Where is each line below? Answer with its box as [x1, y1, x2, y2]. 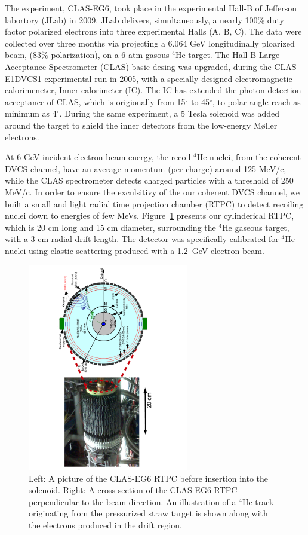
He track [242, 495, 274, 508]
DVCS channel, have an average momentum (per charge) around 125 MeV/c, [5, 162, 287, 175]
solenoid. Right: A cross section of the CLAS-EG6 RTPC [29, 484, 238, 496]
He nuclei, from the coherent [196, 151, 301, 163]
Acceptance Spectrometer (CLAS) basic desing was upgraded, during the [5, 60, 272, 72]
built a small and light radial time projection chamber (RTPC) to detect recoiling [5, 197, 304, 210]
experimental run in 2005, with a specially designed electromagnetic [44, 72, 292, 84]
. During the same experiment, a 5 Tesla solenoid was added [59, 107, 280, 120]
